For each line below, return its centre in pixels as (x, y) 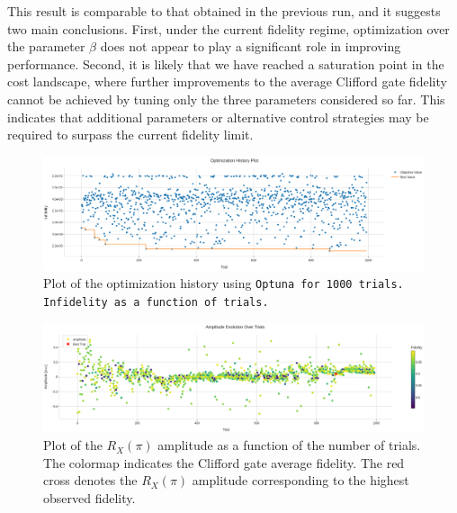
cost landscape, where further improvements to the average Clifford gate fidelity (227, 81)
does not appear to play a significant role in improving (251, 46)
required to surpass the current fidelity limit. (130, 135)
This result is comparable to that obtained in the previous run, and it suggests (224, 11)
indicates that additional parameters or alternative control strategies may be (218, 117)
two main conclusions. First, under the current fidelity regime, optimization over (228, 28)
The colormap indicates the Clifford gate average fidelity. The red (224, 462)
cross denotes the (90, 480)
